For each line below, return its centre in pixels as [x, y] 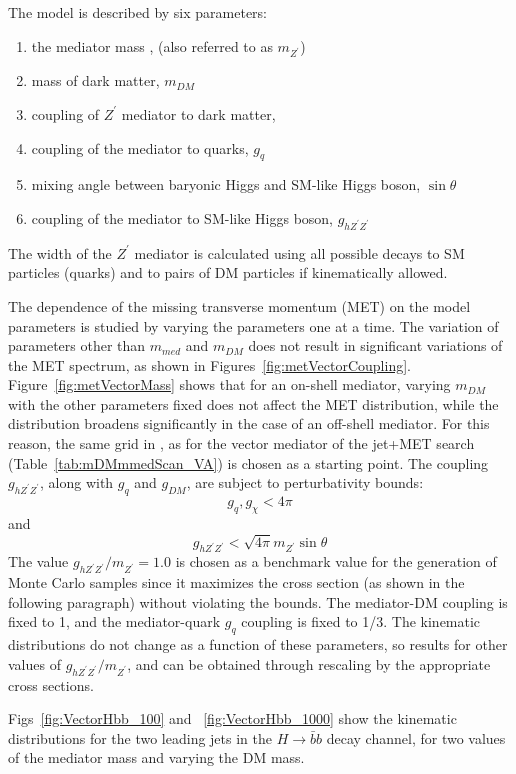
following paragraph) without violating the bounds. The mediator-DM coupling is [258, 601]
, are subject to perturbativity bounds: [305, 482]
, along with [77, 482]
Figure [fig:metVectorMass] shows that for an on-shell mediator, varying [229, 384]
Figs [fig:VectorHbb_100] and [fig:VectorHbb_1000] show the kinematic [232, 718]
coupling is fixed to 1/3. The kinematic [361, 621]
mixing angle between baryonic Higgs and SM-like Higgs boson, [226, 184]
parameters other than [77, 345]
